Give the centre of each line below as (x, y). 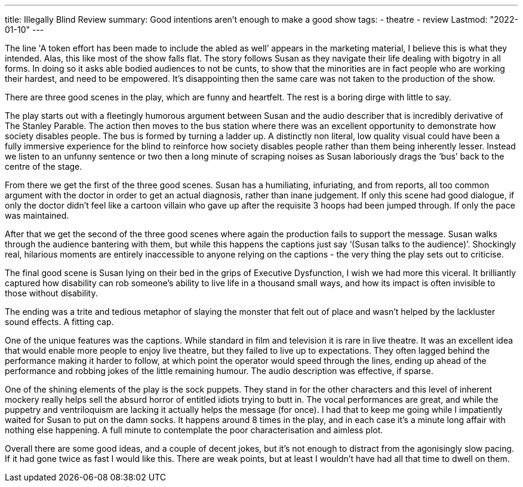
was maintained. (37, 215)
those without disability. (51, 293)
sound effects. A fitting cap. (59, 322)
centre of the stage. (44, 166)
